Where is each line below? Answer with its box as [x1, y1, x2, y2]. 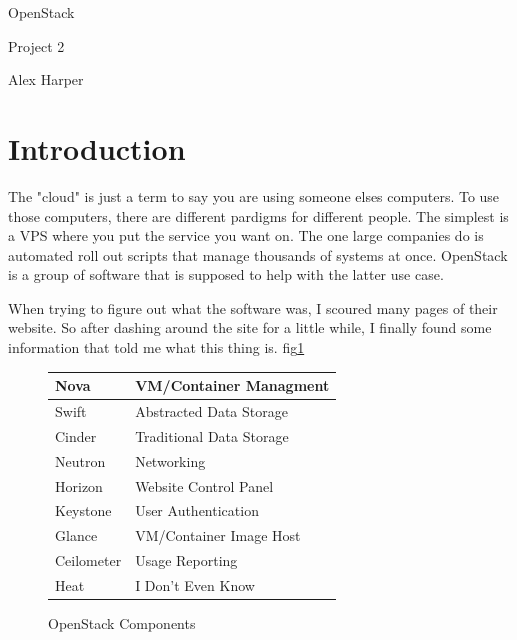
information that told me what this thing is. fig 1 [8, 337, 305, 358]
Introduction [8, 127, 186, 168]
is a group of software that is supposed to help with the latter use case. [8, 264, 444, 285]
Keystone [55, 500, 112, 521]
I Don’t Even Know [135, 574, 255, 595]
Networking [135, 450, 206, 471]
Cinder [55, 425, 97, 446]
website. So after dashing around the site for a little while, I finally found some [8, 317, 492, 338]
